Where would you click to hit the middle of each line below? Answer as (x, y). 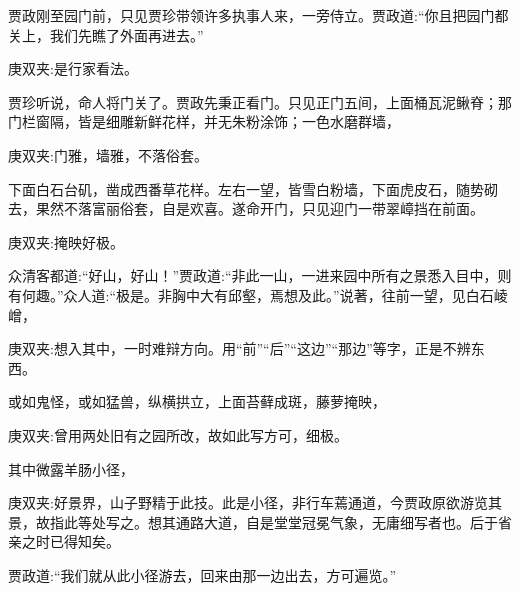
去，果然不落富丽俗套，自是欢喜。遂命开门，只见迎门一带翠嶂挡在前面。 (246, 208)
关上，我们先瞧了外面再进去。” (106, 34)
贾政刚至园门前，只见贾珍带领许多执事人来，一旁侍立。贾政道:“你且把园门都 (258, 15)
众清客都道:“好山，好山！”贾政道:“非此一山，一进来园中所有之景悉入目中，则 (260, 275)
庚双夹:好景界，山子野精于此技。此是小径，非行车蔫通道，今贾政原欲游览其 (255, 502)
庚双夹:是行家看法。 (73, 68)
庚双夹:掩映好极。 (66, 241)
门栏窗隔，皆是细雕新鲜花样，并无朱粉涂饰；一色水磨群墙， (204, 121)
